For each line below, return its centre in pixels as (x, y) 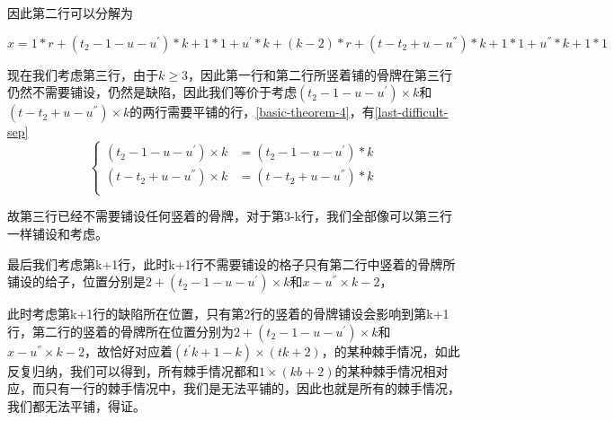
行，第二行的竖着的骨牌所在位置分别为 (120, 331)
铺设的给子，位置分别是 (76, 281)
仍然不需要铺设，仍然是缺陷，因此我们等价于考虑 (152, 92)
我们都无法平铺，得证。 (76, 405)
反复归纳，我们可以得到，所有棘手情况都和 (133, 370)
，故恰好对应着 (128, 351)
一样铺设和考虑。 (58, 233)
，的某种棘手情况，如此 (391, 351)
